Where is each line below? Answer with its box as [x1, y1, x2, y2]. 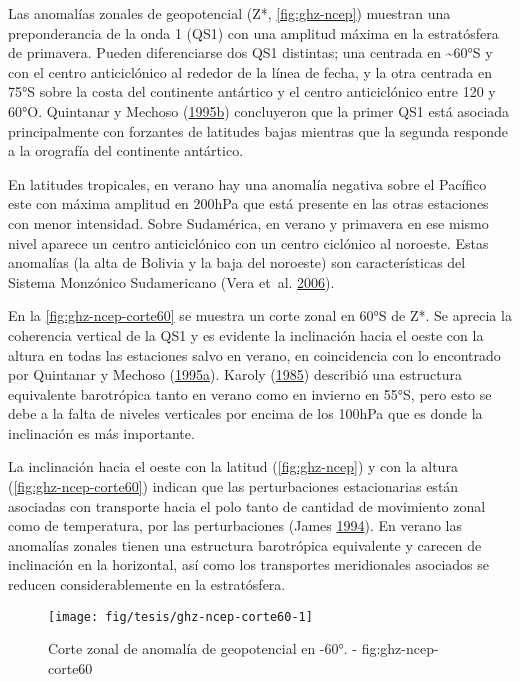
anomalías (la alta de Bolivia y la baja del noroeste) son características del [8, 252, 466, 273]
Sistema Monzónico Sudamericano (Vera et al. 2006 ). [8, 271, 335, 292]
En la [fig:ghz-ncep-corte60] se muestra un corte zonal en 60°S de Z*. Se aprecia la [8, 305, 512, 326]
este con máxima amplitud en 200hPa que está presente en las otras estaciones [8, 193, 489, 214]
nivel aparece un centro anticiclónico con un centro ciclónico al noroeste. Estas [8, 232, 489, 253]
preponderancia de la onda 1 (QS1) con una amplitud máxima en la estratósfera [8, 22, 499, 43]
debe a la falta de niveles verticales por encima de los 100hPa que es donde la [8, 403, 483, 424]
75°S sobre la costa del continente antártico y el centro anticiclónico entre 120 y [8, 81, 496, 102]
